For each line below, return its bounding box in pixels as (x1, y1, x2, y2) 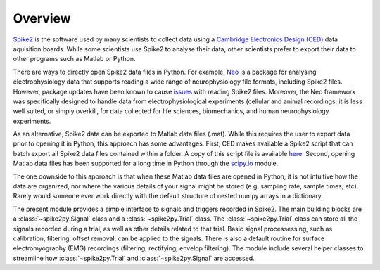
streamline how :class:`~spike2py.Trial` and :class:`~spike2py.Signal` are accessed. (13, 254, 255, 262)
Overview (13, 11, 71, 26)
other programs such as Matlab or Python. (13, 55, 137, 63)
